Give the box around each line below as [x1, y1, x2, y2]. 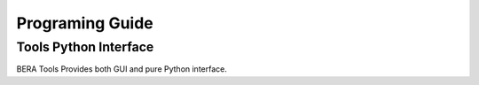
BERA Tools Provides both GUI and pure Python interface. [16, 64, 228, 74]
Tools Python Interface [16, 39, 154, 55]
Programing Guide [16, 13, 154, 33]
